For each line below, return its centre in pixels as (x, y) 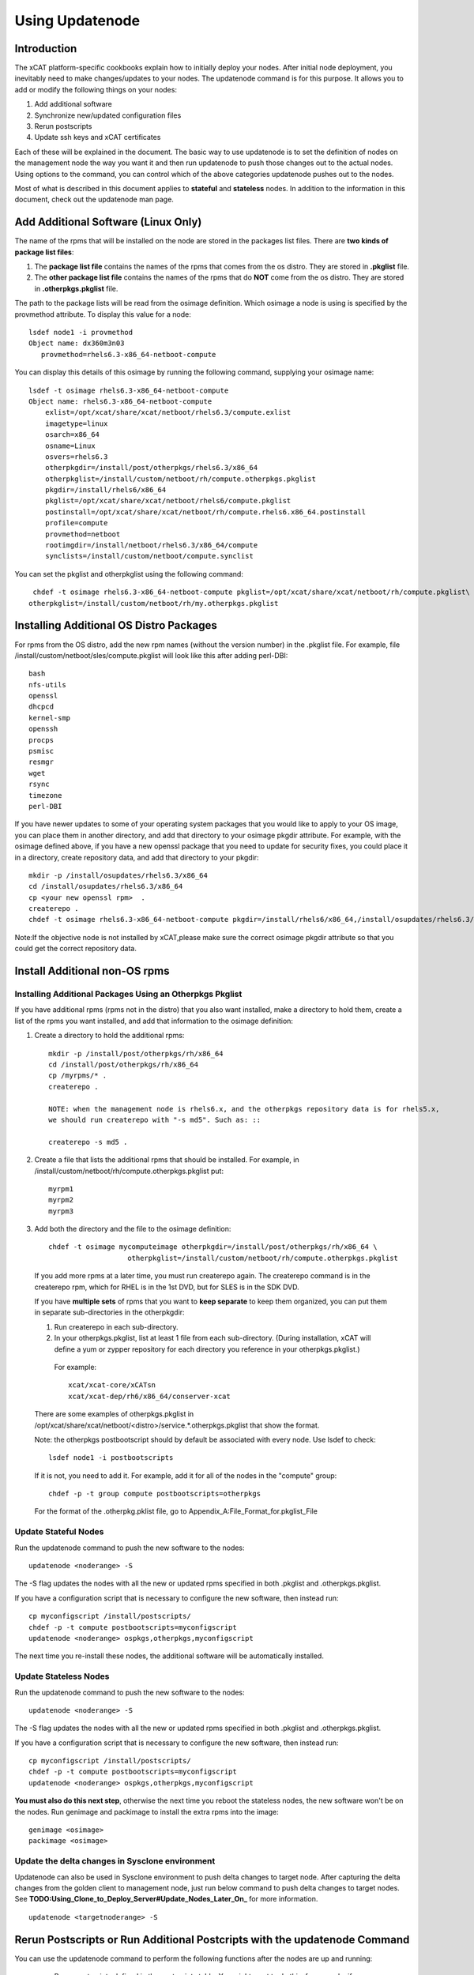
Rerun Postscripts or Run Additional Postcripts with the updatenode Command (212, 1939)
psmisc (41, 751)
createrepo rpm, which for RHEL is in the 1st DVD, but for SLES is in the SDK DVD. (167, 1287)
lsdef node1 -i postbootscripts (111, 1458)
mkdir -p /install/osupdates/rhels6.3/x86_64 (118, 875)
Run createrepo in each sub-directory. (116, 1326)
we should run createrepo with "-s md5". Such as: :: (154, 1119)
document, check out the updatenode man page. (94, 199)
